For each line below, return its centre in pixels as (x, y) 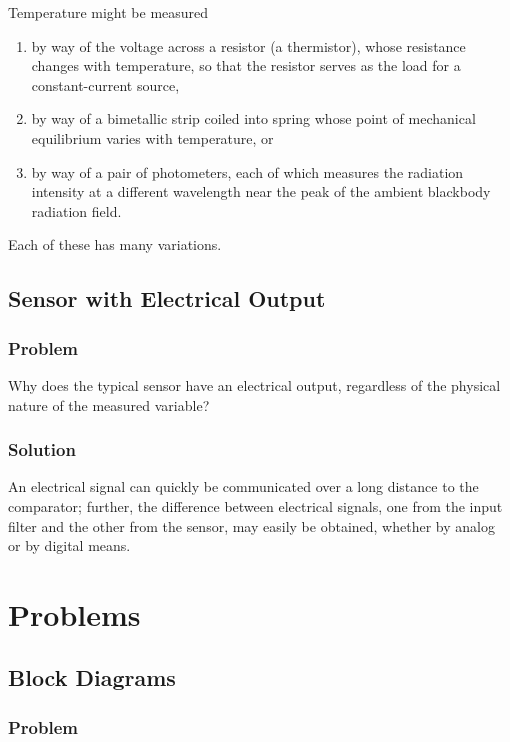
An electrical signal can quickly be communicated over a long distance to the (243, 486)
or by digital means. (69, 545)
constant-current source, (105, 84)
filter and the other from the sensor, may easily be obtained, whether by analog (251, 525)
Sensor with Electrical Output (167, 298)
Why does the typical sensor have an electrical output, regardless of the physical (254, 384)
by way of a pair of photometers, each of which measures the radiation (247, 171)
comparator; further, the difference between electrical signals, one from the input (255, 505)
